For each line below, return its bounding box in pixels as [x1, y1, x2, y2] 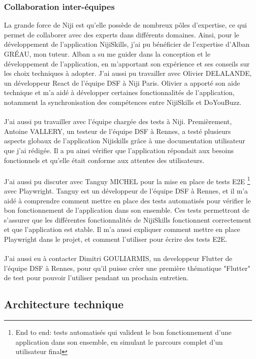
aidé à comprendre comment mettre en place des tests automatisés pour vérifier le [4, 195, 251, 205]
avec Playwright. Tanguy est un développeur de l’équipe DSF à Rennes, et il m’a [4, 185, 248, 196]
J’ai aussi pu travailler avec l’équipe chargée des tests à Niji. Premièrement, [4, 116, 232, 127]
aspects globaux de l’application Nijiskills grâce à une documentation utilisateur [4, 135, 246, 146]
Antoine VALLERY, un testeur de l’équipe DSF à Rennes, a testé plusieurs [4, 126, 231, 136]
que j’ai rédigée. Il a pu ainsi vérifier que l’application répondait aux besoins [4, 145, 234, 155]
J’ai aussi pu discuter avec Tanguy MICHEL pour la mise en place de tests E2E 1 [4, 174, 251, 186]
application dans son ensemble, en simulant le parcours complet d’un [15, 336, 223, 347]
